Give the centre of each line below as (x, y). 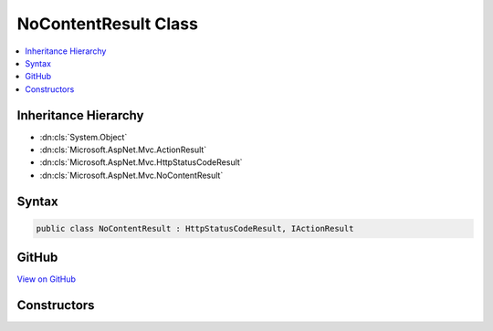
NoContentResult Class (107, 24)
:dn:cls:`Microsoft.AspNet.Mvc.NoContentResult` (131, 175)
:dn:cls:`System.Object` (84, 137)
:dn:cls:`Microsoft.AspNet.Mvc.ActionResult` (123, 150)
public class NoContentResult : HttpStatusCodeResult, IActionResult (195, 228)
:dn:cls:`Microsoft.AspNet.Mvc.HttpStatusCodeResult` (141, 162)
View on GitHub (47, 279)
